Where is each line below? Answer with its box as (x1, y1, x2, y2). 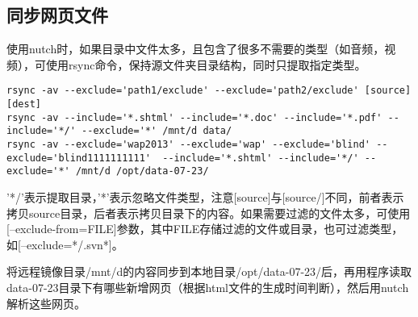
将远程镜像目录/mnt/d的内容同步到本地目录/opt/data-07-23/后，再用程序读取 (6, 263, 412, 280)
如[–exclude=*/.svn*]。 (6, 236, 123, 252)
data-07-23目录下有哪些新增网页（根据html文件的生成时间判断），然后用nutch (6, 278, 409, 295)
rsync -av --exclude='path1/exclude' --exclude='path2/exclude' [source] (6, 85, 412, 97)
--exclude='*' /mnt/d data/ (82, 125, 232, 137)
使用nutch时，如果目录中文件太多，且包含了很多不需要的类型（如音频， (6, 40, 385, 57)
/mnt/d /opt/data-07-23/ (75, 165, 209, 177)
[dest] (6, 98, 41, 111)
